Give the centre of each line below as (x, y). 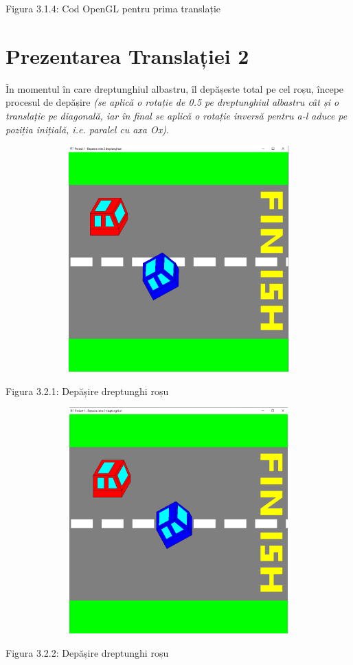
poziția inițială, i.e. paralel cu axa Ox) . (87, 129)
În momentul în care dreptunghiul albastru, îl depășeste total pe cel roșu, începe (175, 88)
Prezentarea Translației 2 (127, 55)
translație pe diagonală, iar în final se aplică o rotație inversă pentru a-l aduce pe (176, 115)
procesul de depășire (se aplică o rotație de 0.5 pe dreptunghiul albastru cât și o (172, 102)
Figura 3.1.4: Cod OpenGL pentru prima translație (113, 8)
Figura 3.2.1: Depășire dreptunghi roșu (87, 391)
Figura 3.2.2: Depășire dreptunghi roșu (87, 652)
